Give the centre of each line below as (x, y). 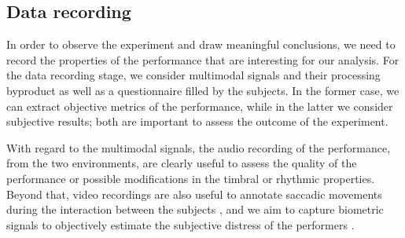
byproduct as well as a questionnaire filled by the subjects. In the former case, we (203, 90)
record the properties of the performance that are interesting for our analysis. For (203, 59)
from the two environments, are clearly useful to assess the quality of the (182, 163)
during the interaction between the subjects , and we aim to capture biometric (195, 209)
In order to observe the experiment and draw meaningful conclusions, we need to (201, 44)
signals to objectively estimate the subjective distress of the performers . (180, 224)
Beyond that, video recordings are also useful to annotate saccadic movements (194, 194)
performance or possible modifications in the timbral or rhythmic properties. (191, 178)
